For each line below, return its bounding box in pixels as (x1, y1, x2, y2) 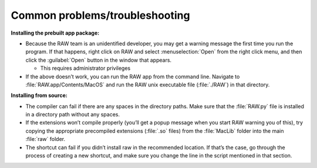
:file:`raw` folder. (25, 136, 66, 143)
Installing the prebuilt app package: (11, 29, 100, 36)
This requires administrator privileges (40, 65, 131, 72)
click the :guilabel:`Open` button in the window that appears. (25, 56, 172, 63)
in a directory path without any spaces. (25, 111, 120, 118)
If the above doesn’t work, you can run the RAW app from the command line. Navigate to (25, 73, 240, 80)
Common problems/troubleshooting (11, 9, 190, 22)
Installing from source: (11, 92, 68, 99)
